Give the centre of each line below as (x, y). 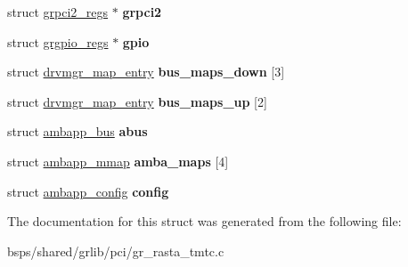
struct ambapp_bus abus (78, 131)
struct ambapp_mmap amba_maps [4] (118, 161)
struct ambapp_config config (88, 191)
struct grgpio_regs (58, 41)
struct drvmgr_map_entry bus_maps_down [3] (146, 72)
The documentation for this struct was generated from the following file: (204, 221)
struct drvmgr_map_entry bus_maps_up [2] (137, 101)
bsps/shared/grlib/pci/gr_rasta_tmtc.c (116, 251)
